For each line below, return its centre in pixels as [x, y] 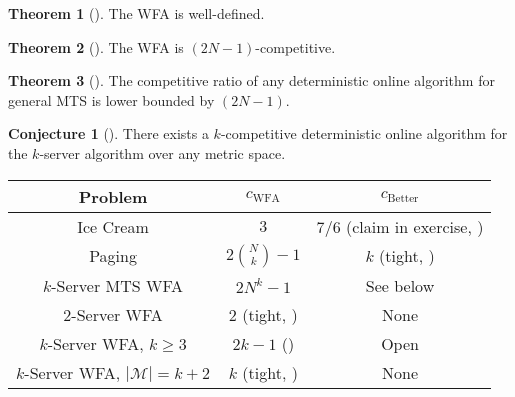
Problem [113, 196]
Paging [113, 256]
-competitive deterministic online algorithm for [364, 133]
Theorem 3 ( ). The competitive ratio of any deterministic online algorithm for [251, 80]
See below [400, 285]
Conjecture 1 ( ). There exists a [108, 133]
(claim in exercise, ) [414, 226]
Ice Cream [113, 226]
